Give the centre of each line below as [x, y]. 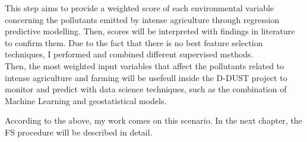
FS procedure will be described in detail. [79, 132]
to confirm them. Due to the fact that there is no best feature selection [134, 42]
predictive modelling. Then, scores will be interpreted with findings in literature [150, 31]
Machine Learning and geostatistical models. [86, 100]
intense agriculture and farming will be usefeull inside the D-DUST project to [146, 77]
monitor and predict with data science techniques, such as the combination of [146, 89]
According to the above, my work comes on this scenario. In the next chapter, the [153, 120]
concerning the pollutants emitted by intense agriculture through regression [142, 19]
